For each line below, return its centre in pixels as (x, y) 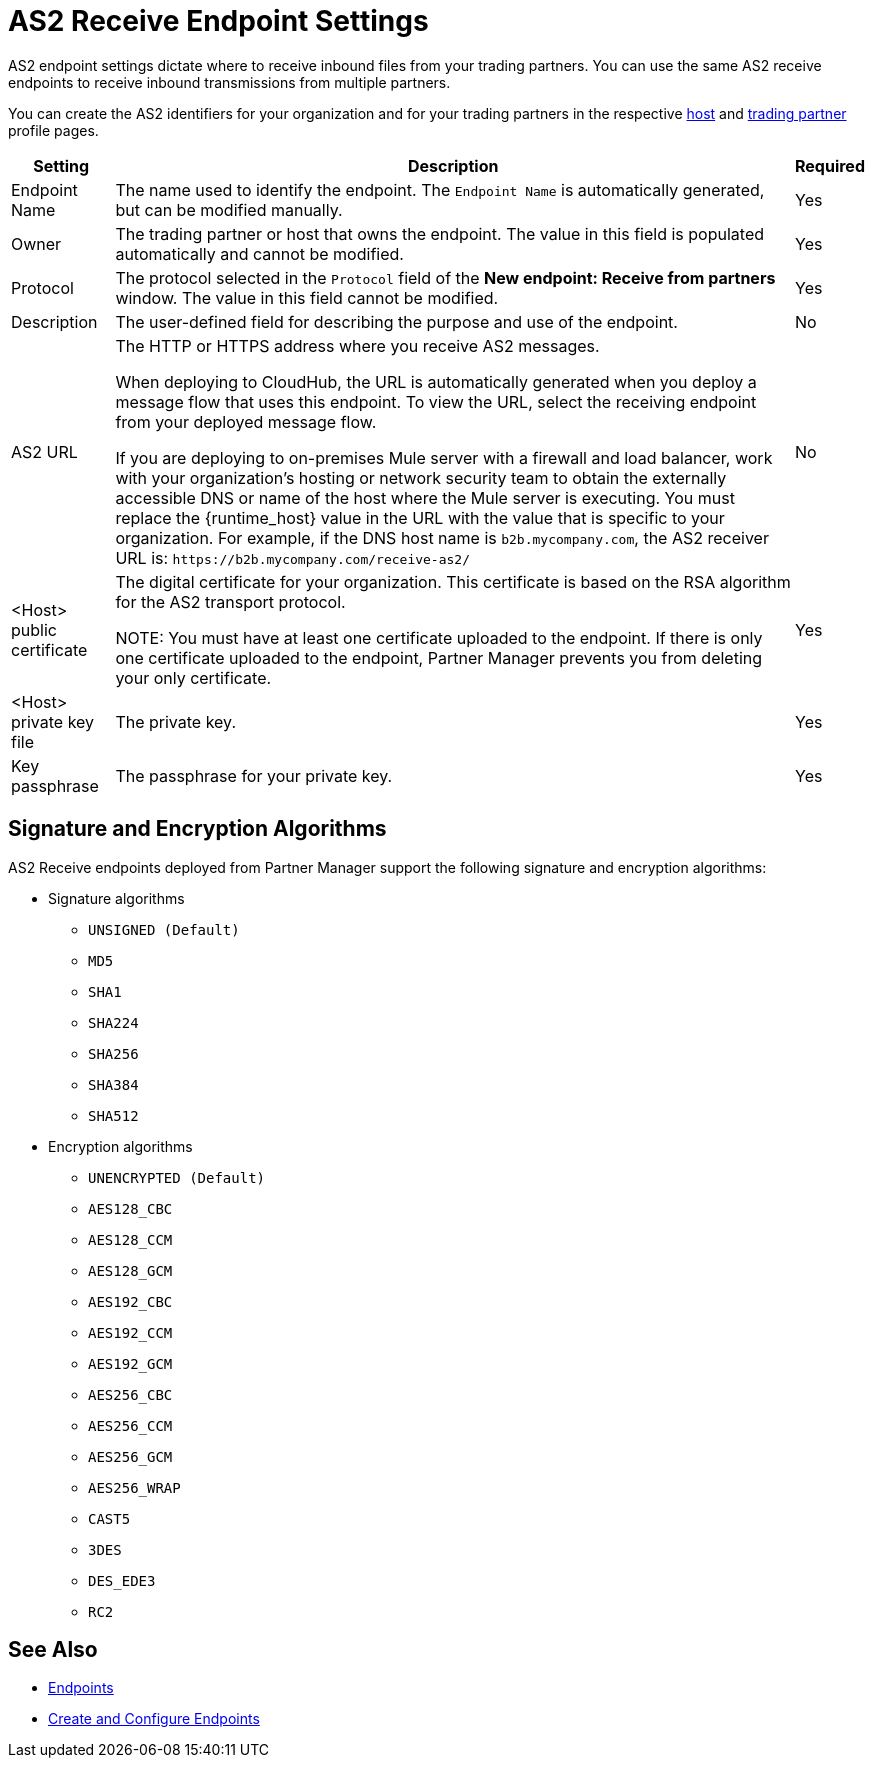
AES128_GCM (130, 1270)
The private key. (175, 721)
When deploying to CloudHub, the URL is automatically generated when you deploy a (436, 381)
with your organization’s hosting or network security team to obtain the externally (421, 477)
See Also (53, 1650)
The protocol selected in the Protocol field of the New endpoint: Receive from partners (445, 277)
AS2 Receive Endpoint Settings (218, 21)
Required (830, 165)
